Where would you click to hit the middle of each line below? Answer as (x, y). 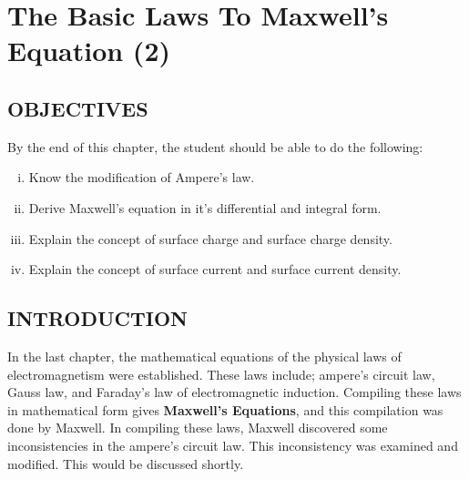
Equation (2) (89, 51)
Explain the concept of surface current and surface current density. (215, 269)
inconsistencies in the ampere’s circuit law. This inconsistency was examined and (233, 445)
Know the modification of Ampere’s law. (142, 177)
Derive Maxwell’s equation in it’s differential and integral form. (205, 207)
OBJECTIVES (78, 108)
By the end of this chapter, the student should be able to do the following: (215, 146)
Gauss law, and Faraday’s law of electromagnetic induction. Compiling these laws (234, 392)
